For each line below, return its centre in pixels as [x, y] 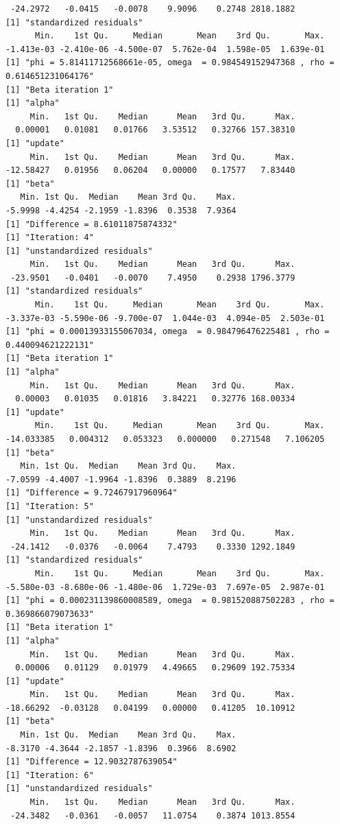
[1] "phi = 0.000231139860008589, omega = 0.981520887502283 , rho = [170, 601]
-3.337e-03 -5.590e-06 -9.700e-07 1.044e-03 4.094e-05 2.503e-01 [165, 318]
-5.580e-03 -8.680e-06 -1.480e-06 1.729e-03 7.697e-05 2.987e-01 [165, 587]
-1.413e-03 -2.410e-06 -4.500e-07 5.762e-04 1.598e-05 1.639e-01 [165, 49]
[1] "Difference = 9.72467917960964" [92, 493]
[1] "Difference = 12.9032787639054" [92, 762]
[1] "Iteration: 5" [50, 506]
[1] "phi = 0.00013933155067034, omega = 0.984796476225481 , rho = [168, 332]
